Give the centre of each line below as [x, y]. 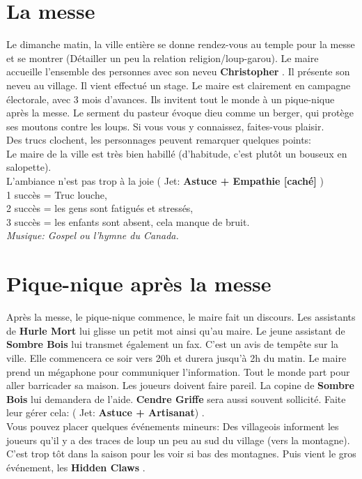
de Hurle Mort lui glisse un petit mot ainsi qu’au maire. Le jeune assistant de [176, 330]
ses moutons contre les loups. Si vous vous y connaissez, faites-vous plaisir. [165, 126]
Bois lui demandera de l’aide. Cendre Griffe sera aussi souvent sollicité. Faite [176, 398]
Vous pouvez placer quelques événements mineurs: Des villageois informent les [173, 426]
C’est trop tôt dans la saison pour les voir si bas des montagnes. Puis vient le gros [181, 454]
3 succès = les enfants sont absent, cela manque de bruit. [128, 221]
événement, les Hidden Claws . [76, 467]
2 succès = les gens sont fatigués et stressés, [100, 208]
